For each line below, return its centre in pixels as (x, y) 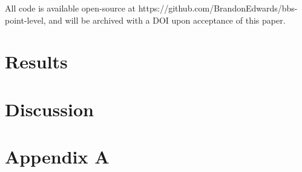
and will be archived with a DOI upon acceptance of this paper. (167, 20)
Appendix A (57, 157)
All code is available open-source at (71, 8)
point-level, (25, 20)
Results (36, 61)
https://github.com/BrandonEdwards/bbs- (218, 8)
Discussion (49, 109)
